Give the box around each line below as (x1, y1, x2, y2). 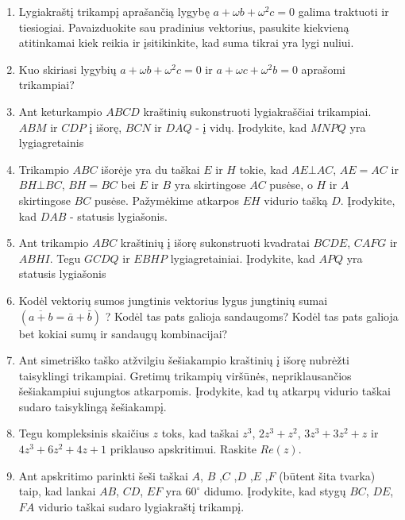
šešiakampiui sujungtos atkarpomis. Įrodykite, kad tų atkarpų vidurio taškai (18, 383, 391, 399)
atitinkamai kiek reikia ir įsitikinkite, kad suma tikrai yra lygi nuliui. (18, 34, 354, 51)
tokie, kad (239, 160, 288, 177)
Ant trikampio (18, 234, 89, 251)
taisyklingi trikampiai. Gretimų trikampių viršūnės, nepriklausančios (18, 367, 352, 383)
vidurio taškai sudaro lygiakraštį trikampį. (37, 498, 245, 514)
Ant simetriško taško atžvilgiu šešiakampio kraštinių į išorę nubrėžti (18, 352, 349, 368)
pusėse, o (269, 176, 313, 193)
